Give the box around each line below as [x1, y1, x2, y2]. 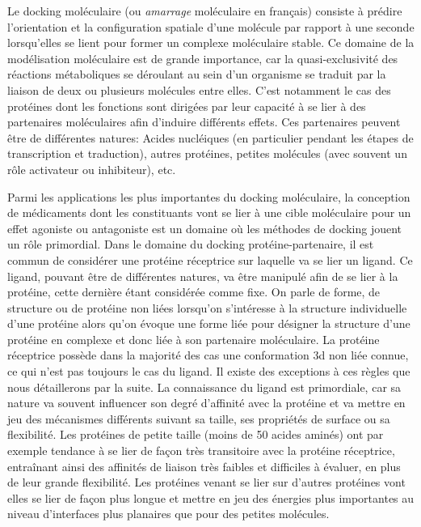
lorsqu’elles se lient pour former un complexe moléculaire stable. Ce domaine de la [7, 34, 415, 51]
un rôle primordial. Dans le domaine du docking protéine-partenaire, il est [7, 236, 374, 253]
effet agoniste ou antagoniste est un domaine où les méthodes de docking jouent [7, 219, 402, 236]
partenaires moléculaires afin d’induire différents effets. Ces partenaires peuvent [7, 113, 401, 130]
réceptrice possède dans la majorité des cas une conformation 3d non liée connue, [7, 346, 409, 363]
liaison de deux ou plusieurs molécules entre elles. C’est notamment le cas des [7, 81, 391, 98]
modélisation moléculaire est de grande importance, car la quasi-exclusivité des [7, 49, 398, 66]
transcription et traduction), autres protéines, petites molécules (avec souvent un [7, 145, 407, 162]
